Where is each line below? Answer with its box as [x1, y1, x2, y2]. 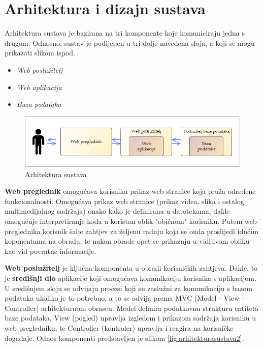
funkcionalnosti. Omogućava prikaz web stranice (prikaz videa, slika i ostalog [5, 195, 244, 206]
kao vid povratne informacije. [5, 245, 96, 256]
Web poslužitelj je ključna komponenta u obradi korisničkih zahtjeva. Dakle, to [5, 263, 258, 273]
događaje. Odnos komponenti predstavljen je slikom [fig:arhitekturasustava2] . [5, 332, 244, 343]
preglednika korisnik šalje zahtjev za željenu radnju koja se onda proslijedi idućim [5, 225, 258, 236]
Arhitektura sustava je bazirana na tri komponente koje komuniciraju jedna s [5, 27, 245, 38]
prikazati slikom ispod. [5, 47, 76, 58]
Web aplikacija [16, 81, 62, 92]
